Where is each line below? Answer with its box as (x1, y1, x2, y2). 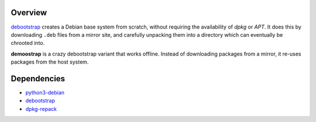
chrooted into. (11, 40, 45, 47)
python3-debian (25, 89, 64, 96)
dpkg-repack (25, 105, 57, 112)
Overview (11, 8, 47, 18)
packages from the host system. (11, 58, 89, 65)
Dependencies (11, 74, 66, 83)
